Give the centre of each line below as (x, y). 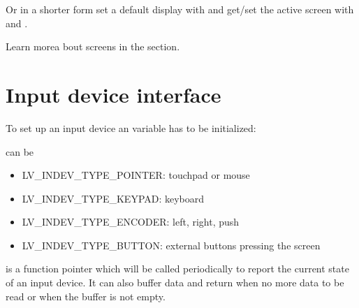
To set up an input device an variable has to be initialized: (131, 127)
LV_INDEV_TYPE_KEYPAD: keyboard (113, 198)
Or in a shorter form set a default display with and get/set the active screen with (180, 9)
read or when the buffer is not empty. (86, 296)
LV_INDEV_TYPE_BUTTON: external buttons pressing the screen (171, 245)
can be (20, 151)
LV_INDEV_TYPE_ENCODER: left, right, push (131, 222)
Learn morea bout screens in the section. (93, 46)
